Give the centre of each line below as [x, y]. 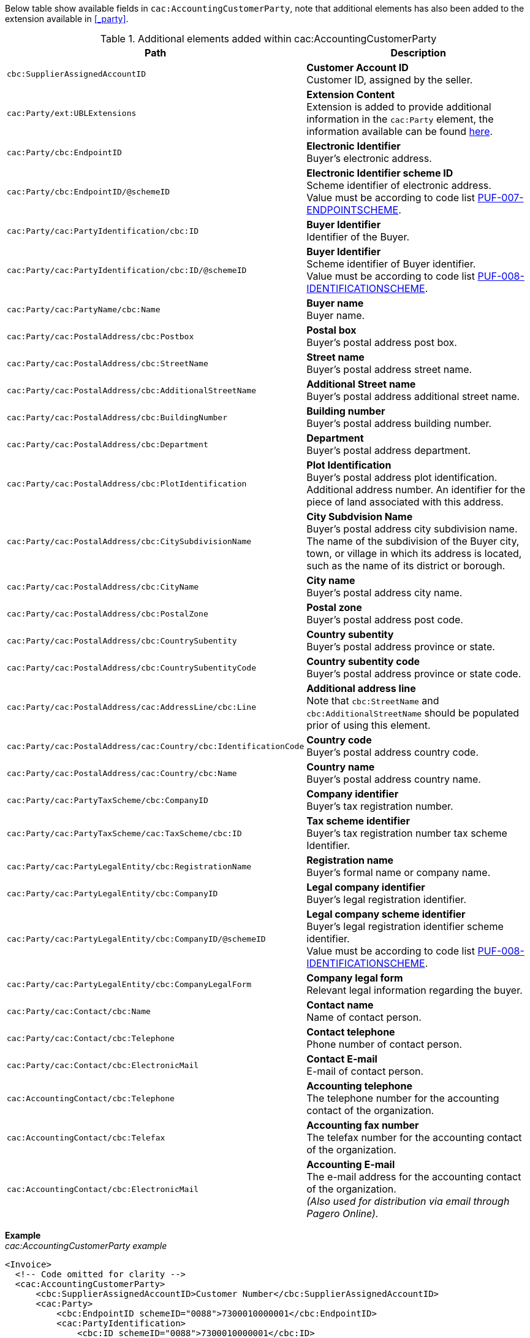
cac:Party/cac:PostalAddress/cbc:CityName [103, 586]
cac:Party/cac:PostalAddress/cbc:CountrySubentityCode [131, 667]
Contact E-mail [342, 1059]
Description [418, 53]
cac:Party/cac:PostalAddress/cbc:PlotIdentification [127, 483]
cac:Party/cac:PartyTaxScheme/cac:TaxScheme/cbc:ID [124, 833]
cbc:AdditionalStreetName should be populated [413, 713]
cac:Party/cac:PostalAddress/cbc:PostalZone [108, 613]
